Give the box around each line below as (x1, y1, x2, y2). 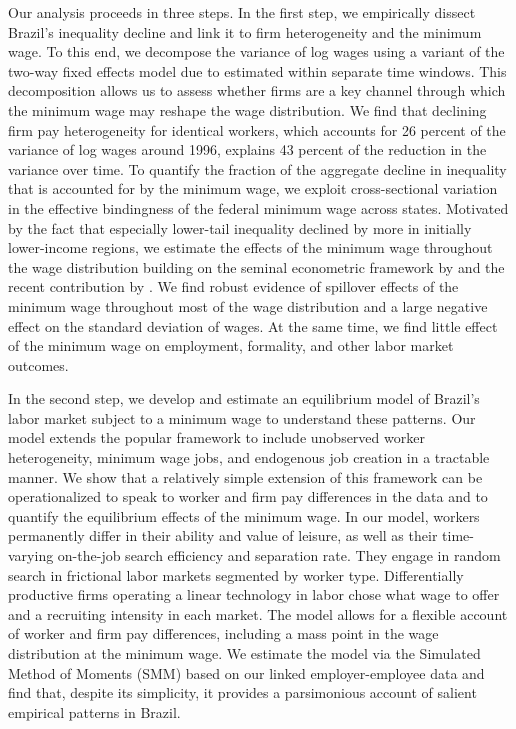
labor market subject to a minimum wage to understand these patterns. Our (8, 407, 476, 428)
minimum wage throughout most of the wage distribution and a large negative (8, 295, 488, 316)
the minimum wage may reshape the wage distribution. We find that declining (8, 99, 487, 120)
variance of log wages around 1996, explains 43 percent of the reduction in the (8, 139, 487, 160)
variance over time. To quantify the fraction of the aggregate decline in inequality (8, 158, 507, 179)
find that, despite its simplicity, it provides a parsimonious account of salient (8, 682, 477, 703)
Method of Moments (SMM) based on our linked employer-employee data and (8, 662, 485, 683)
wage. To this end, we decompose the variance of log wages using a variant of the (8, 41, 505, 62)
